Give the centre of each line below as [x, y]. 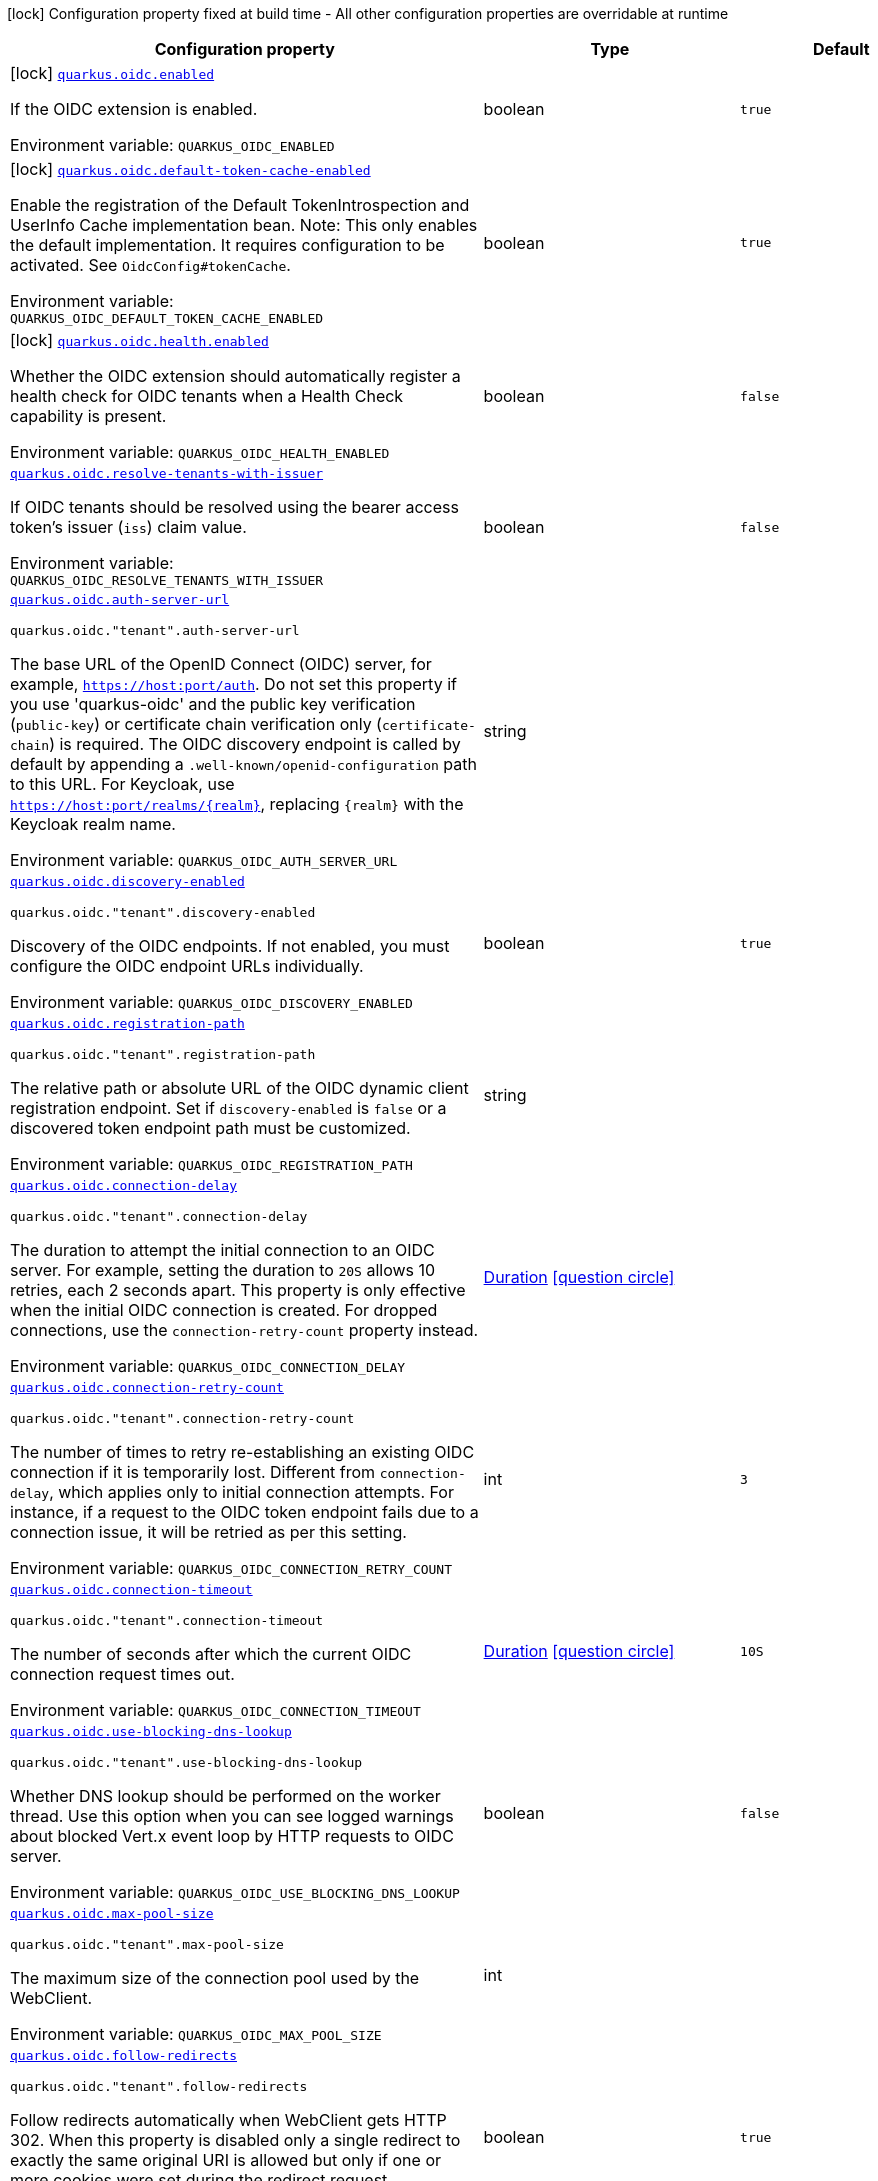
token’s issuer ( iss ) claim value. [128, 527]
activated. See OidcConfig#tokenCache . [150, 265]
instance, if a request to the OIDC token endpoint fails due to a [244, 1512]
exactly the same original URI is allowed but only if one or [226, 2160]
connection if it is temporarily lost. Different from [193, 1472]
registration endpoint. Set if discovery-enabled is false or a [228, 1108]
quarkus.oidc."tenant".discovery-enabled [163, 912]
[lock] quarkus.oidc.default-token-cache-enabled [190, 169]
